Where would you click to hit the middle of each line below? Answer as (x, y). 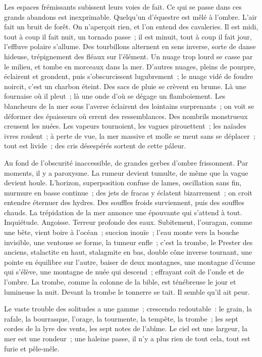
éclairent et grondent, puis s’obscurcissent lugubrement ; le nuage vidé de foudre (129, 76)
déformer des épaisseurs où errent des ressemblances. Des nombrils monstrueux (126, 116)
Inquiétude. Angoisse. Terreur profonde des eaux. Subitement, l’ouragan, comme (128, 222)
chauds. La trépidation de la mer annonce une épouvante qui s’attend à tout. (123, 212)
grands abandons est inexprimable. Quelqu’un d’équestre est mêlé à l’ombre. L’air (130, 16)
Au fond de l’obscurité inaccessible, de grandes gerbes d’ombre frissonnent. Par (126, 162)
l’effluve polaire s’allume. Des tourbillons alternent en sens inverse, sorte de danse (130, 46)
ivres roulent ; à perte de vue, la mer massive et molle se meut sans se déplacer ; (130, 135)
